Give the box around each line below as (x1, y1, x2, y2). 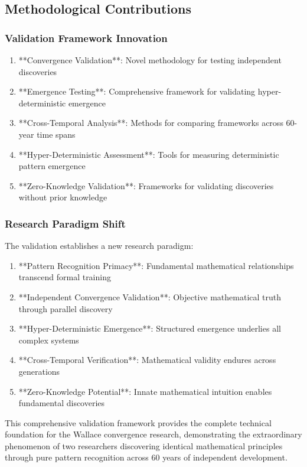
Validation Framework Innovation (5, 30, 168, 45)
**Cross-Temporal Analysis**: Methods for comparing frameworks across (18, 116, 283, 129)
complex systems (18, 333, 79, 346)
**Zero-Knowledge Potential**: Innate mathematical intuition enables (18, 385, 272, 397)
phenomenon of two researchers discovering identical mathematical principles (5, 439, 283, 452)
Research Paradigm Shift (5, 216, 126, 231)
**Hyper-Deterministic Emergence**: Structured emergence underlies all (18, 322, 281, 335)
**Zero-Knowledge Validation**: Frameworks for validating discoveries (18, 179, 274, 192)
